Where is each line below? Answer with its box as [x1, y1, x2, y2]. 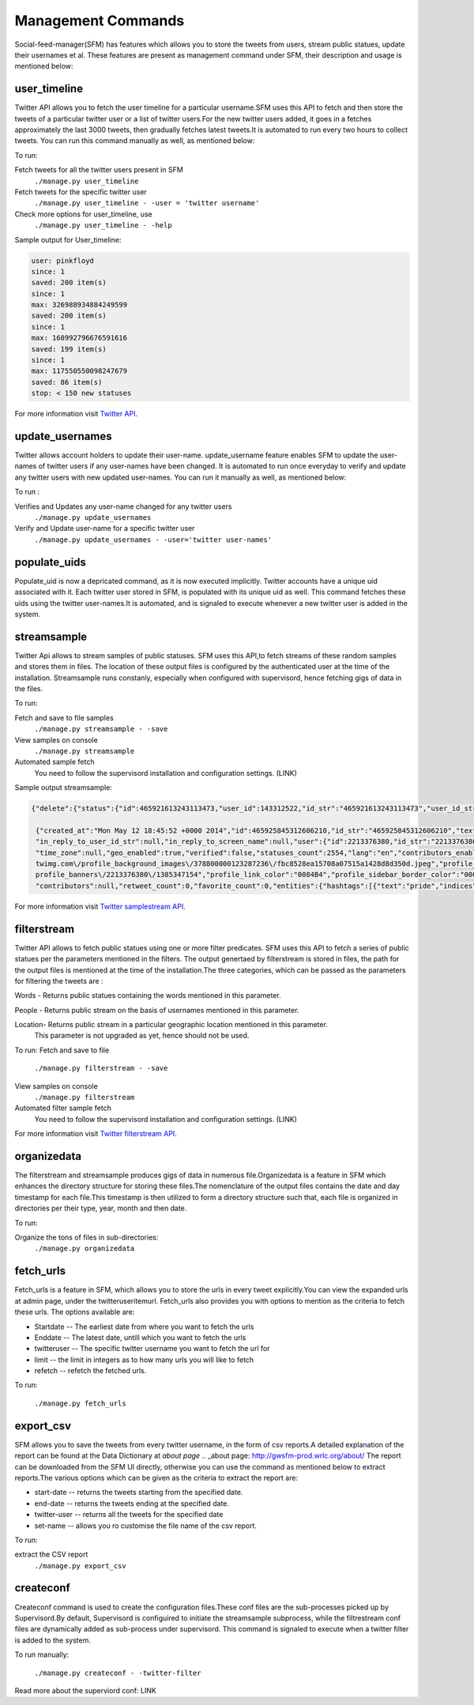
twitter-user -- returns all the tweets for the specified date [34, 1510, 224, 1519]
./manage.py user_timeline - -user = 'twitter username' [34, 198, 260, 208]
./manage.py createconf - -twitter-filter [34, 1668, 201, 1677]
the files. [14, 683, 43, 693]
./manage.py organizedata [34, 1244, 135, 1253]
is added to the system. [14, 1635, 91, 1645]
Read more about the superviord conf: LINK [14, 1685, 157, 1695]
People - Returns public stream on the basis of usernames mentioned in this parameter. [14, 1005, 299, 1014]
